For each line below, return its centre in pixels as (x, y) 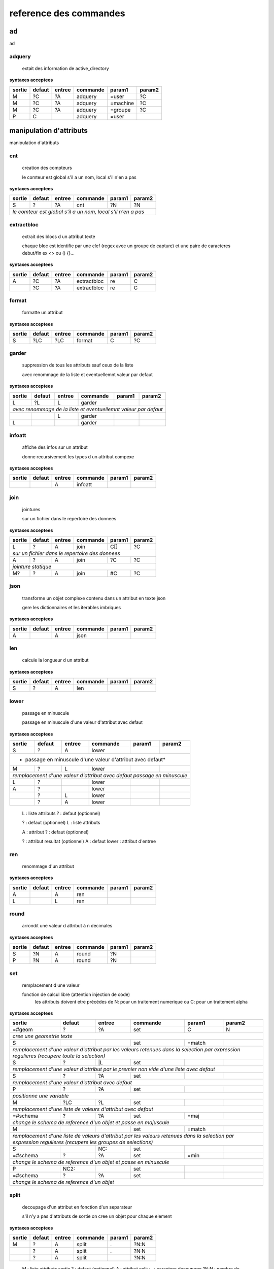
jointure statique (32, 567)
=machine (122, 103)
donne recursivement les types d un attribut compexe (78, 456)
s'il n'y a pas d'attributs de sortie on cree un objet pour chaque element (97, 1216)
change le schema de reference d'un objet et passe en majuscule (91, 1123)
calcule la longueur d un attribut (55, 660)
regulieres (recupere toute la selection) (59, 1056)
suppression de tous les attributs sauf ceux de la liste (78, 365)
